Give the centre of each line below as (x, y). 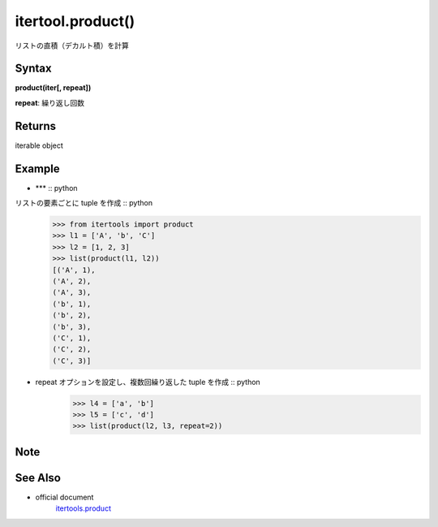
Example (37, 168)
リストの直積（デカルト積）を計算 (72, 45)
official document (64, 497)
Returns (36, 126)
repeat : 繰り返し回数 (50, 102)
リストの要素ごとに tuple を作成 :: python (84, 203)
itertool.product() (75, 21)
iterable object (39, 145)
